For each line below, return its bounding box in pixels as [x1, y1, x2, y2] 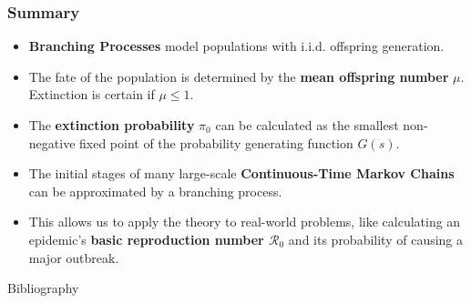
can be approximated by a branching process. [28, 181, 282, 200]
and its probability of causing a [288, 229, 464, 248]
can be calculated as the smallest [215, 116, 399, 134]
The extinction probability [28, 116, 195, 134]
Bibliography [7, 278, 79, 298]
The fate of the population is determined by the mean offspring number [28, 66, 449, 86]
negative [28, 133, 76, 152]
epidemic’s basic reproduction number [28, 229, 264, 248]
